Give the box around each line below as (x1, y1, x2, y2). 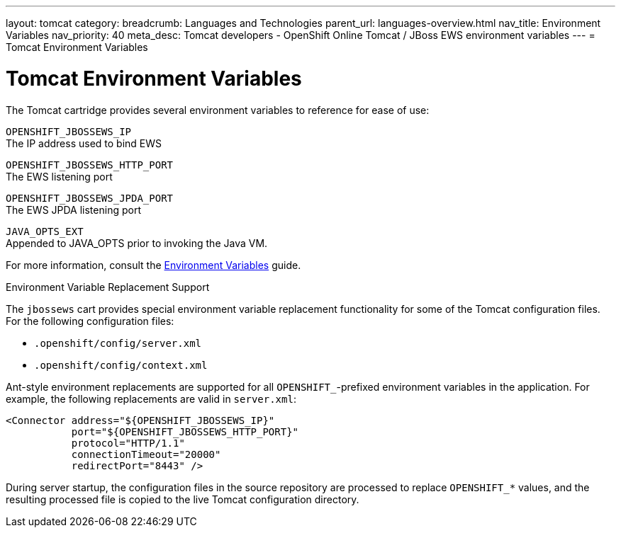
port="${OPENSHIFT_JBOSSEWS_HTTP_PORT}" (71, 425, 299, 437)
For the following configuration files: (6, 314, 174, 327)
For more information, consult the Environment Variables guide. (6, 258, 301, 271)
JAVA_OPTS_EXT (6, 225, 84, 237)
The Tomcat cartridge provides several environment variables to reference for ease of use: (6, 103, 430, 116)
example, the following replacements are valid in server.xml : (6, 392, 296, 405)
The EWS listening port (6, 170, 113, 183)
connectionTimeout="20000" (71, 448, 221, 460)
